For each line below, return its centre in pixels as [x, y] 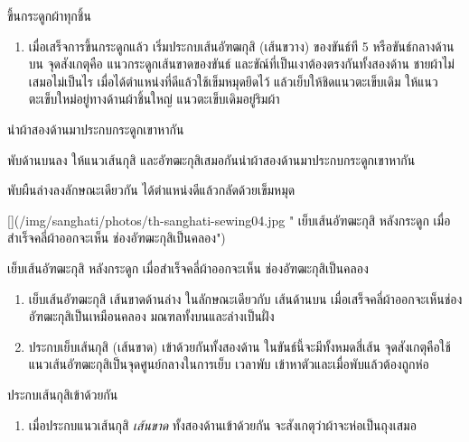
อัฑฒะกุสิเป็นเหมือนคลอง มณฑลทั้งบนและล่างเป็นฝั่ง [151, 316]
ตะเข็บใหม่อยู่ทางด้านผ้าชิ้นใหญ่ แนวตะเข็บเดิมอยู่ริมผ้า [154, 99]
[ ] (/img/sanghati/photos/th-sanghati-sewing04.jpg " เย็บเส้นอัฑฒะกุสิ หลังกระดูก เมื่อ [229, 220]
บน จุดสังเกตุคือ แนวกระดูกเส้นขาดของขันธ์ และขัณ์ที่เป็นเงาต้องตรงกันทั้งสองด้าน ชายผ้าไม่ [241, 64]
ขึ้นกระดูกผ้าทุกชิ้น [49, 15]
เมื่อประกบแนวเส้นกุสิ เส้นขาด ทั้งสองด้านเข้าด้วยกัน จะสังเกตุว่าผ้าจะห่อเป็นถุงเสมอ [222, 424]
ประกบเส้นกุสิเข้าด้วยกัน [63, 394]
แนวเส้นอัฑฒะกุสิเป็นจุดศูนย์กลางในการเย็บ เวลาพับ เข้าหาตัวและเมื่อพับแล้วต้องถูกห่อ [229, 364]
